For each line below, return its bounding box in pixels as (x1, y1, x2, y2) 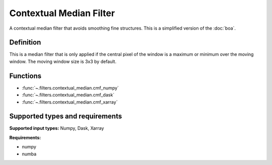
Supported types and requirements (9, 112, 122, 121)
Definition (9, 38, 41, 47)
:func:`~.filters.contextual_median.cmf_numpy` (22, 85, 119, 91)
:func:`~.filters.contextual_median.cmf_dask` (22, 92, 115, 98)
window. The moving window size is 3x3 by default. (9, 58, 117, 64)
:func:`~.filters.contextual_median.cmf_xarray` (22, 99, 118, 105)
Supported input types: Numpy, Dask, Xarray (9, 125, 104, 131)
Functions (9, 71, 42, 80)
